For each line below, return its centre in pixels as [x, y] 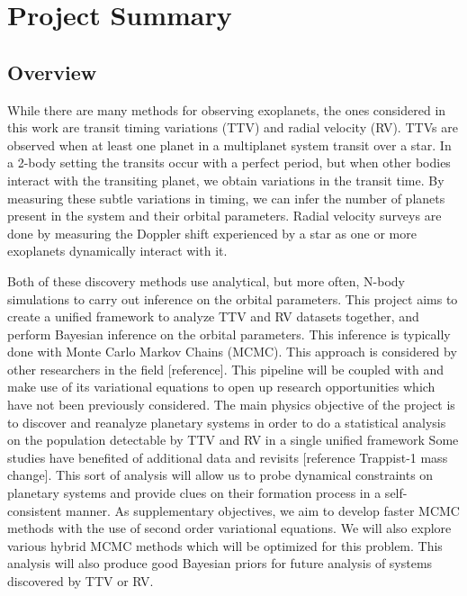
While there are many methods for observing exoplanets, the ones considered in [227, 109]
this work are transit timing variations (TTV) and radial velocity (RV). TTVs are [233, 127]
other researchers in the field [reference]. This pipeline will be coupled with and [226, 369]
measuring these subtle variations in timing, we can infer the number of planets [226, 198]
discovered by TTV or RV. [81, 581]
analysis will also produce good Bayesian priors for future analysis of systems [220, 563]
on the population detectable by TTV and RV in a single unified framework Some [233, 440]
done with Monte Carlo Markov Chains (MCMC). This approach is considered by [232, 352]
